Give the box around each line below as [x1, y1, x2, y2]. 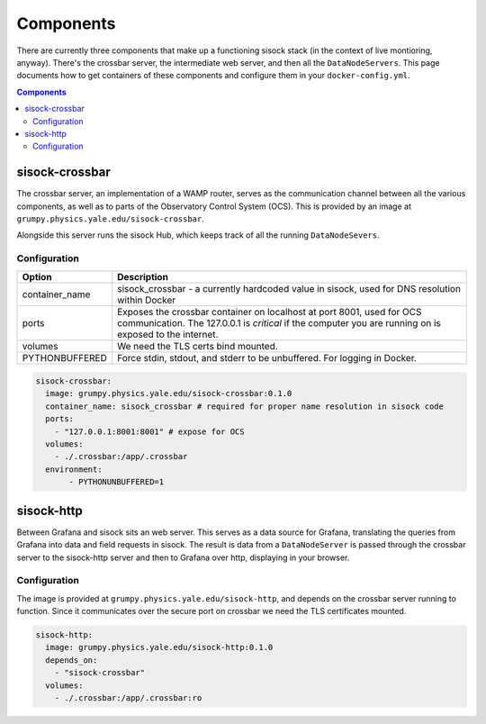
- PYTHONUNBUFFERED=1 [68, 477, 165, 487]
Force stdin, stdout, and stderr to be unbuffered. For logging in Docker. [117, 351, 418, 364]
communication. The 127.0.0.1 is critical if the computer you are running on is [117, 316, 441, 329]
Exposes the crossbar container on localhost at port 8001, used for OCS [117, 305, 422, 318]
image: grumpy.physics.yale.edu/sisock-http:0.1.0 [45, 642, 274, 653]
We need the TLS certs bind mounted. [117, 339, 278, 352]
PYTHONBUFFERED [22, 351, 107, 364]
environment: [45, 464, 103, 475]
